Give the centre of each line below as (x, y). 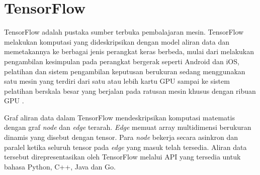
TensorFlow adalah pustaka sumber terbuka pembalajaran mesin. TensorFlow (124, 32)
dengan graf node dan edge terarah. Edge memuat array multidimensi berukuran (128, 127)
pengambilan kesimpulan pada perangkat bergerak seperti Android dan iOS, (122, 61)
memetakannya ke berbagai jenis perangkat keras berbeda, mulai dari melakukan (129, 51)
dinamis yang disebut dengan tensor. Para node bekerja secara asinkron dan (121, 137)
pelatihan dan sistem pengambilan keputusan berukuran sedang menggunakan (125, 71)
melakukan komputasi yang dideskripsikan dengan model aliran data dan (117, 41)
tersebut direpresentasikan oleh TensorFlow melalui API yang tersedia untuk (122, 157)
